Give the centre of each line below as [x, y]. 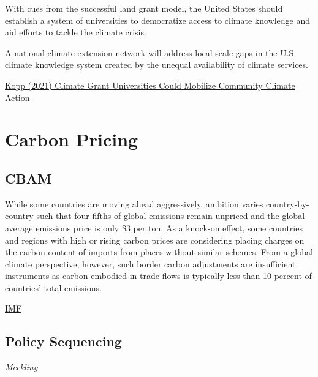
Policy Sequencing [63, 341]
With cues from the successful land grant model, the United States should [144, 8]
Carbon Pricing [72, 139]
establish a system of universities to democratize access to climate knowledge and [157, 20]
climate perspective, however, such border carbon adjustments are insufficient [150, 263]
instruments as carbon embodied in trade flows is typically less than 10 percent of [158, 276]
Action [17, 97]
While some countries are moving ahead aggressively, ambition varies [134, 203]
